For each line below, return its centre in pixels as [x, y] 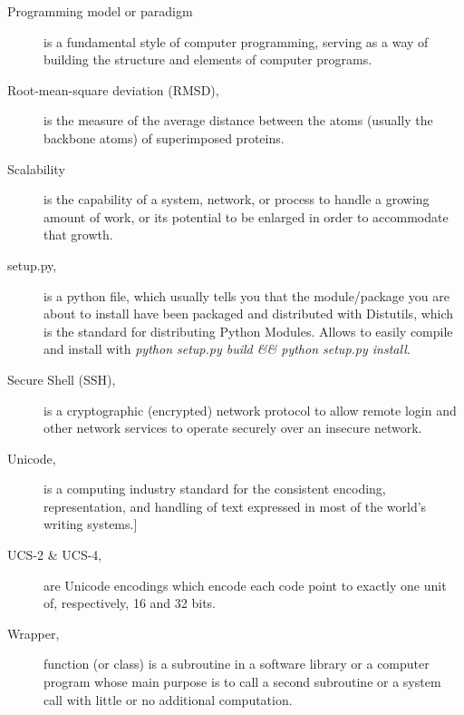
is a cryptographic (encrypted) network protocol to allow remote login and [250, 410]
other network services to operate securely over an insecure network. [233, 428]
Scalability [36, 168]
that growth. [78, 235]
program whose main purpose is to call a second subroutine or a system [242, 682]
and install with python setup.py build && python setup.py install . [227, 349]
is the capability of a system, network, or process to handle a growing [237, 199]
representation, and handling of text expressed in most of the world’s [235, 506]
